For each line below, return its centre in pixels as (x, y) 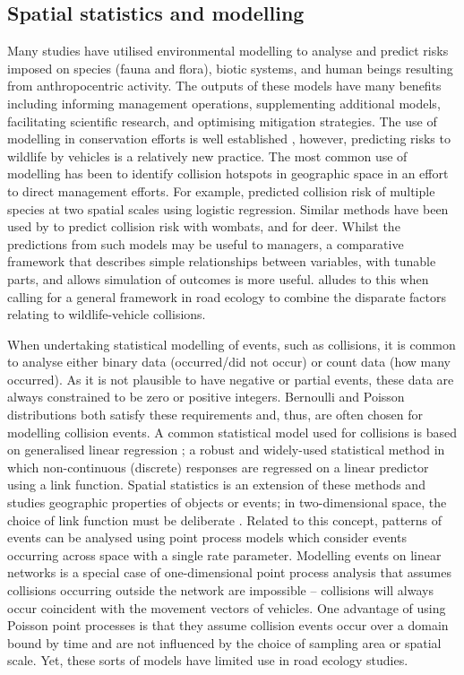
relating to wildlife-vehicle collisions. (107, 314)
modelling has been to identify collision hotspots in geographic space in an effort (228, 173)
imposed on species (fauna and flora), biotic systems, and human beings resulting (230, 68)
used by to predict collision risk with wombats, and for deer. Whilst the (204, 226)
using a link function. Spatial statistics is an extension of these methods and (216, 485)
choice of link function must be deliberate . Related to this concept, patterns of (225, 519)
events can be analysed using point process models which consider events (207, 537)
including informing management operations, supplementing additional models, (224, 103)
